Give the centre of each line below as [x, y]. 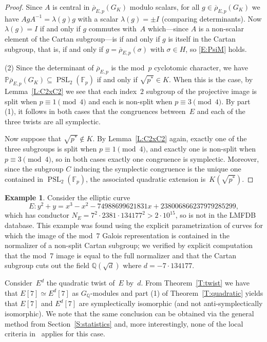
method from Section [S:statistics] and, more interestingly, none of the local [124, 323]
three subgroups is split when [51, 148]
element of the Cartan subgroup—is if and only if [82, 38]
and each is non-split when [130, 101]
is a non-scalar [221, 28]
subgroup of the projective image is [202, 91]
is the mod [128, 68]
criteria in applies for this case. [55, 334]
